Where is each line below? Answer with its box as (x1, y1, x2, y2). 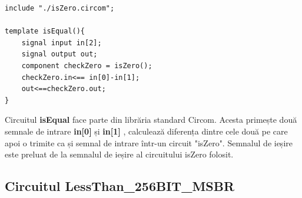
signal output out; (21, 50, 98, 59)
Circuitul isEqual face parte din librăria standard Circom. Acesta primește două (5, 113, 297, 126)
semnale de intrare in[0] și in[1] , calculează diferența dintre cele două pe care (5, 125, 288, 137)
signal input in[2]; (21, 38, 102, 47)
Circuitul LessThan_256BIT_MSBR (5, 177, 235, 195)
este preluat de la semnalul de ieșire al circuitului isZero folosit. (5, 148, 234, 160)
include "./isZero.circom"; (5, 4, 115, 12)
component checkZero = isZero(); (21, 61, 152, 70)
